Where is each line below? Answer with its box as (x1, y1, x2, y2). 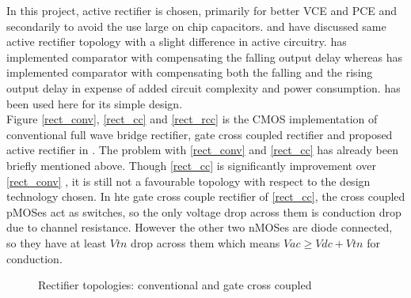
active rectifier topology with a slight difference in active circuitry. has (6, 33, 347, 50)
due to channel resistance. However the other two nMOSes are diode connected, (6, 219, 393, 236)
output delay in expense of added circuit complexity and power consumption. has (6, 79, 401, 96)
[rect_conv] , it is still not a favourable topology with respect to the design (6, 172, 371, 189)
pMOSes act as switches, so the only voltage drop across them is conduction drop (6, 203, 401, 220)
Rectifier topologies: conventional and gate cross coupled (38, 277, 312, 293)
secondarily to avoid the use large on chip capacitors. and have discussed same (6, 17, 386, 34)
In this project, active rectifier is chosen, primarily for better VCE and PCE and (6, 2, 398, 18)
